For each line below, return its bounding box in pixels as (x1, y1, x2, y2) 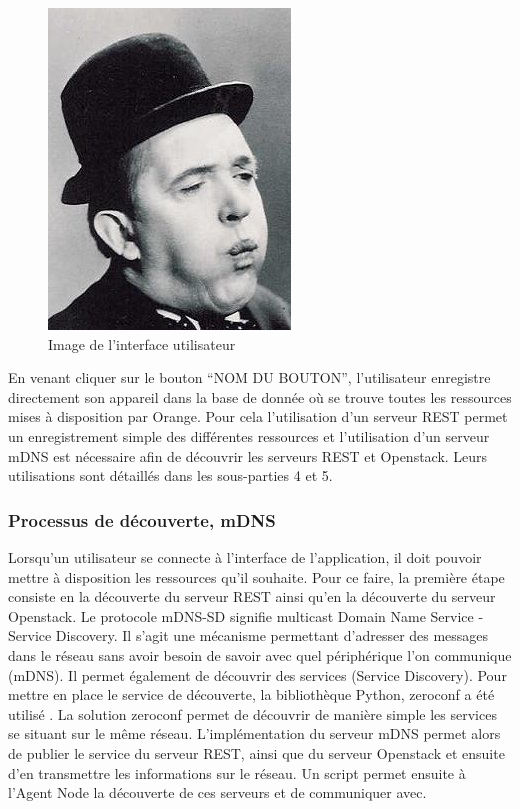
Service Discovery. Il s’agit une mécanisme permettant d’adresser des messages (8, 625, 489, 646)
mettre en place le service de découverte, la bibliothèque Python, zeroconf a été (8, 684, 495, 705)
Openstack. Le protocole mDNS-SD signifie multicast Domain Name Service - (8, 605, 484, 626)
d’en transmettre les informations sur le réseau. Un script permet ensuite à (8, 762, 466, 783)
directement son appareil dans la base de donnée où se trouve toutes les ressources (8, 386, 512, 407)
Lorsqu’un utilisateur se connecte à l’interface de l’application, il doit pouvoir (8, 546, 482, 567)
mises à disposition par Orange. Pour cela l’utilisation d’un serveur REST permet (8, 406, 508, 427)
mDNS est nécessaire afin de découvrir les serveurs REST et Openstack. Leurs (8, 445, 488, 466)
